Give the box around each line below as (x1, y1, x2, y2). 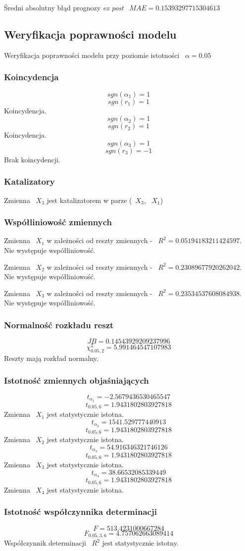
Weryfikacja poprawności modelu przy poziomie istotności (4, 50, 180, 60)
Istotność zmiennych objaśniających (4, 374, 149, 386)
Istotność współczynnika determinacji (4, 505, 157, 518)
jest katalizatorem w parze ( (47, 195, 132, 205)
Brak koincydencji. (4, 154, 60, 164)
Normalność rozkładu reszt (4, 318, 114, 331)
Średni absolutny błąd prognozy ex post (4, 2, 124, 12)
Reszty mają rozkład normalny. (4, 353, 98, 363)
